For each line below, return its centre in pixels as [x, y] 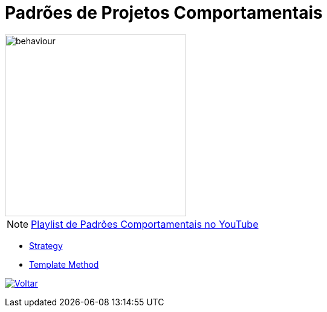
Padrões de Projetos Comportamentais [164, 13]
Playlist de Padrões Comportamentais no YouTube [145, 224]
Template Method [64, 264]
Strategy [46, 245]
